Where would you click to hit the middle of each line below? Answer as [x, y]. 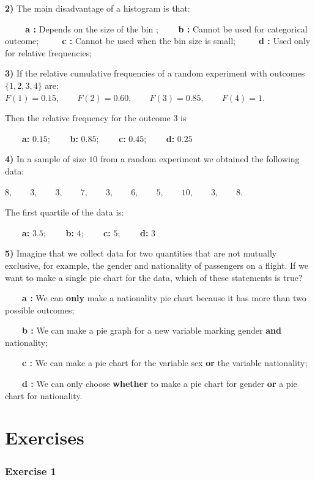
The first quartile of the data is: [65, 212]
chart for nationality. [44, 395]
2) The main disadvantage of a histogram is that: [98, 8]
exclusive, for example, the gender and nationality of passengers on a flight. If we [157, 265]
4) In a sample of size [46, 159]
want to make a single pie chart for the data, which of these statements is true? [154, 277]
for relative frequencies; [49, 52]
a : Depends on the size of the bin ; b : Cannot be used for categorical [166, 28]
